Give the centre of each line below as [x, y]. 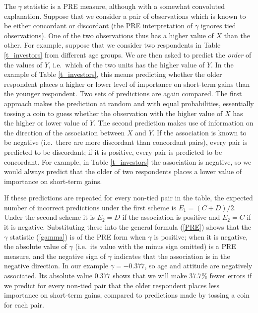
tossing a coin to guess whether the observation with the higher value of [113, 113]
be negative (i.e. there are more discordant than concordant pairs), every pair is [126, 142]
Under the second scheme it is [50, 217]
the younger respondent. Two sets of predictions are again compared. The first [123, 94]
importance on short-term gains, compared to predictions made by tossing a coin [127, 295]
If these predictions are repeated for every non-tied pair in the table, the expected [129, 198]
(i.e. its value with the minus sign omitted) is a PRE [156, 246]
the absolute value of [35, 246]
